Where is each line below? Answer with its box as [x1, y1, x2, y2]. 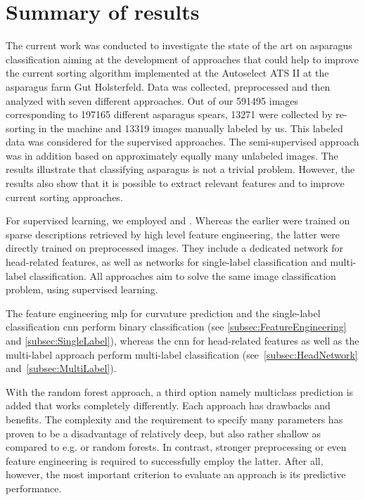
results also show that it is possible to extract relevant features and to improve [6, 176, 345, 191]
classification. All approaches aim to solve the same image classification [29, 268, 336, 283]
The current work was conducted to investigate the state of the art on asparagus [6, 38, 352, 53]
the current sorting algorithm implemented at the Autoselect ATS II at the [6, 65, 329, 80]
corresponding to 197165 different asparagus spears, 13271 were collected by [6, 107, 333, 122]
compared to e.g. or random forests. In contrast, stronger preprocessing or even [6, 440, 347, 454]
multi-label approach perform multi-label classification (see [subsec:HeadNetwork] [6, 347, 358, 361]
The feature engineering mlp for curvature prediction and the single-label [6, 305, 321, 320]
